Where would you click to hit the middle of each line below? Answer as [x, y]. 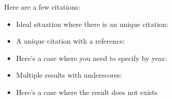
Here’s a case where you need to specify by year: [91, 58]
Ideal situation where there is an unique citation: [92, 24]
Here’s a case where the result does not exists [87, 92]
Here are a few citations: [42, 7]
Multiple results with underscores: [69, 75]
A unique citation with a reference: [70, 41]
